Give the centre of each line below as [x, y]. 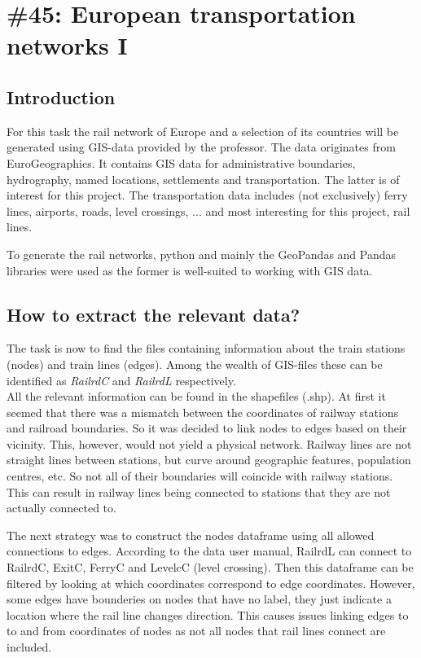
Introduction [61, 97]
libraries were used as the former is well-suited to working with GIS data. [190, 270]
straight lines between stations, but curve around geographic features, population [209, 460]
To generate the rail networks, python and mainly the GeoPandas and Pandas [202, 254]
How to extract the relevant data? [153, 314]
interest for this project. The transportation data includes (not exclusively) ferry [207, 195]
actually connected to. [61, 508]
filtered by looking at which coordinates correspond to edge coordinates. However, [211, 583]
